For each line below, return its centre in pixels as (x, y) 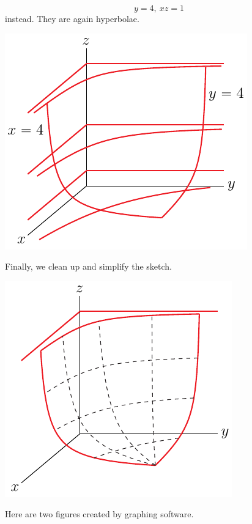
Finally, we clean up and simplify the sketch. (88, 266)
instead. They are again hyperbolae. (72, 18)
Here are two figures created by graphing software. (99, 514)
